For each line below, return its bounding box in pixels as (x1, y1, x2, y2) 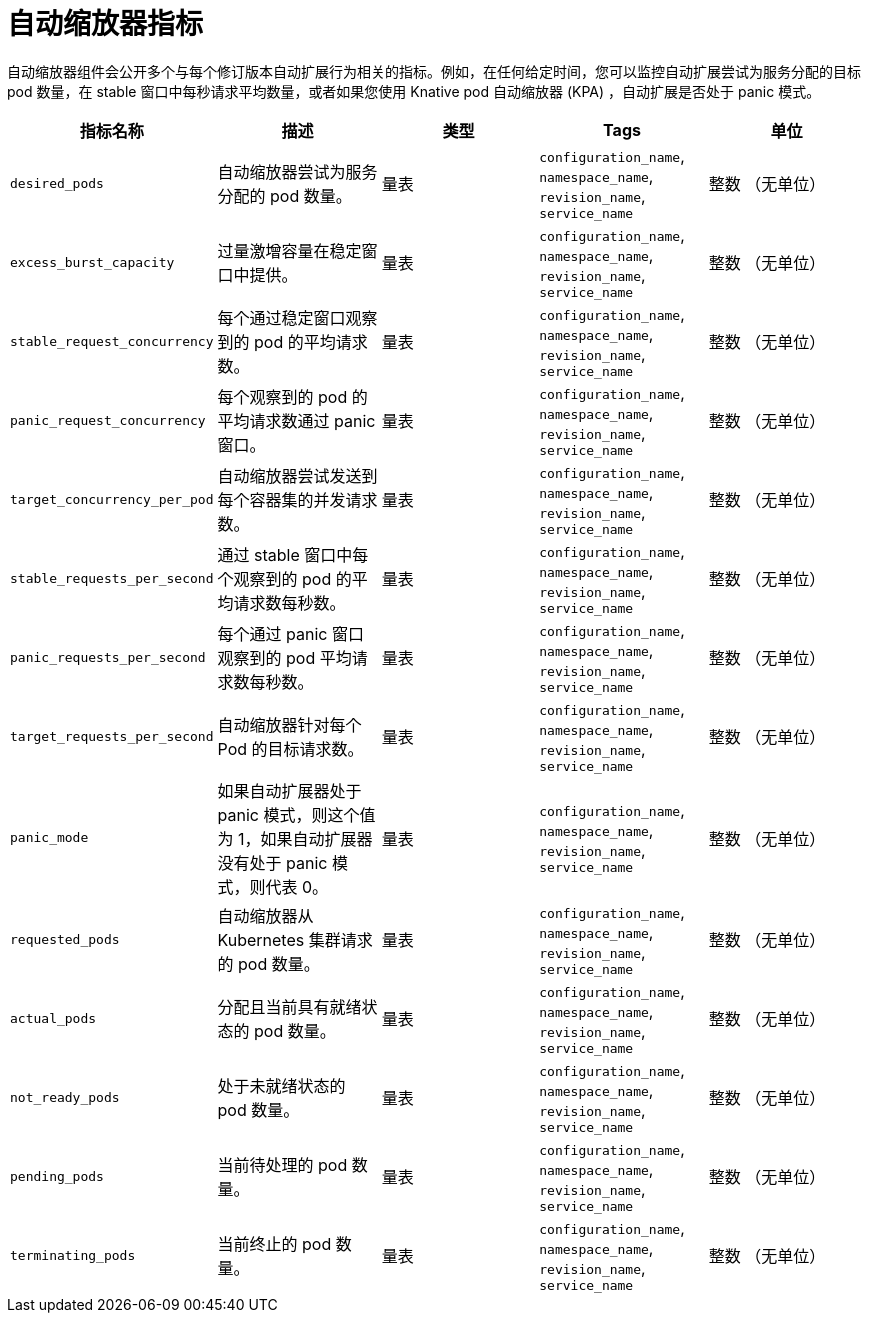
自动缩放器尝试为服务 (217, 162, 378, 183)
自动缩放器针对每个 (217, 715, 362, 736)
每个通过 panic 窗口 (217, 624, 364, 645)
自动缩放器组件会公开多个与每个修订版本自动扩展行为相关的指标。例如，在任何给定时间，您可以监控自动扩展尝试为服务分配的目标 (7, 62, 861, 80)
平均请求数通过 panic (217, 411, 376, 432)
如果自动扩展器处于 (217, 780, 362, 801)
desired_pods (10, 175, 104, 191)
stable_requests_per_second (10, 570, 214, 586)
